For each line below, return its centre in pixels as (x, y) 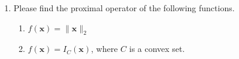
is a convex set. (157, 49)
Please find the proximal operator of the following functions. (124, 8)
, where (105, 49)
